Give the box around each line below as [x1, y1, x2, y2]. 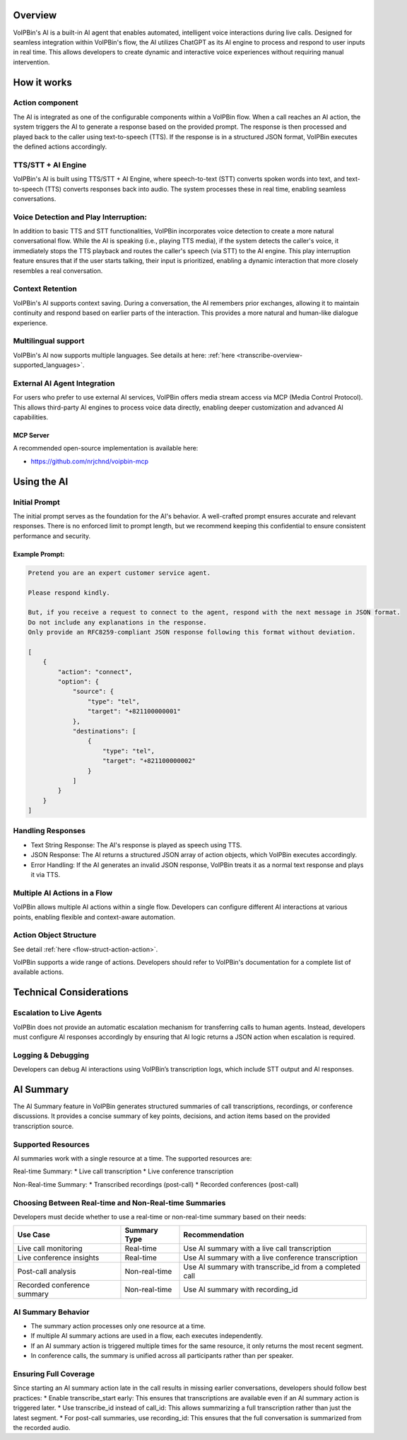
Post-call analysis [17, 1267, 76, 1277]
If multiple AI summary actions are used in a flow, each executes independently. [30, 1332, 264, 1340]
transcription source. [13, 1122, 74, 1130]
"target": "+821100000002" [102, 757, 196, 765]
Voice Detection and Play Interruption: [13, 212, 148, 222]
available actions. [13, 968, 64, 976]
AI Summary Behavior [13, 1307, 90, 1317]
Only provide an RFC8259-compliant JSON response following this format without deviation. [28, 628, 356, 637]
